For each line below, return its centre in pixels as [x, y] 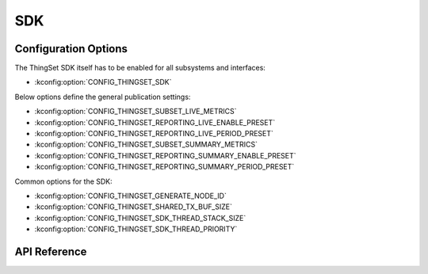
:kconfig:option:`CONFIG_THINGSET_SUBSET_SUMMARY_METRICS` [146, 145]
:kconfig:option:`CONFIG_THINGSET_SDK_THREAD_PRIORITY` [136, 229]
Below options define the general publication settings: [103, 97]
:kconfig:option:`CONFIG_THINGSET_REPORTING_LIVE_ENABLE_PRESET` [155, 122]
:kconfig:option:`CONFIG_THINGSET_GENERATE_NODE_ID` [131, 196]
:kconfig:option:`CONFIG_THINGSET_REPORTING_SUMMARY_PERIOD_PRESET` [164, 167]
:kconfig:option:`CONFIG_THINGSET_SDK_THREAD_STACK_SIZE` [140, 218]
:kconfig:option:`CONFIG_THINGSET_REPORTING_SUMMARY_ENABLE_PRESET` [165, 155]
